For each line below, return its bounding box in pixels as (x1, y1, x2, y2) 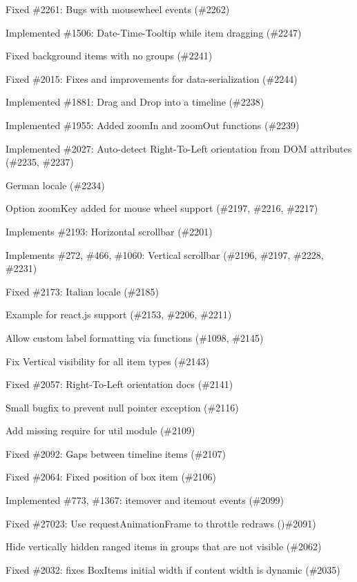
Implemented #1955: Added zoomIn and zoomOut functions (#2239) (6, 117, 300, 132)
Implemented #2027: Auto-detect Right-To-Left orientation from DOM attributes (6, 141, 352, 155)
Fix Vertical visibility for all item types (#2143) (6, 353, 209, 368)
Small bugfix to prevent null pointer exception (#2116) (6, 400, 239, 414)
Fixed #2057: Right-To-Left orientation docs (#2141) (6, 377, 233, 391)
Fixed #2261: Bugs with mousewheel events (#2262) (6, 2, 230, 16)
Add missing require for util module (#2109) (6, 423, 195, 438)
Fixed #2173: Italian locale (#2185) (6, 284, 159, 298)
